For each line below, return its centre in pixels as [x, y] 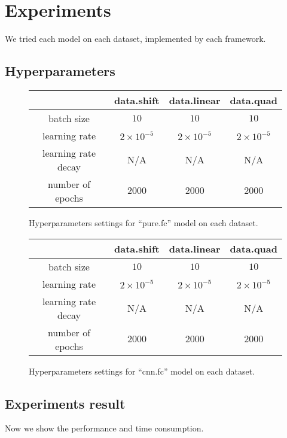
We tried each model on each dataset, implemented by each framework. [135, 39]
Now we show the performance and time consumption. [104, 428]
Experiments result [65, 403]
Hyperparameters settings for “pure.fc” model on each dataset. [143, 222]
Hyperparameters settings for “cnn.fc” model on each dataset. [142, 371]
